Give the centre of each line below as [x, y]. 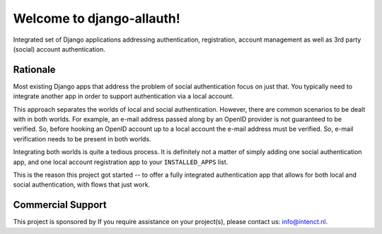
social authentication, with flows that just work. [82, 185]
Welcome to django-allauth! [97, 18]
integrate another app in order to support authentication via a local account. [123, 96]
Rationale [34, 70]
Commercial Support [60, 205]
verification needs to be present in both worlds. [82, 139]
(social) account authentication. [59, 49]
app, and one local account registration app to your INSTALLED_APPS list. [121, 162]
